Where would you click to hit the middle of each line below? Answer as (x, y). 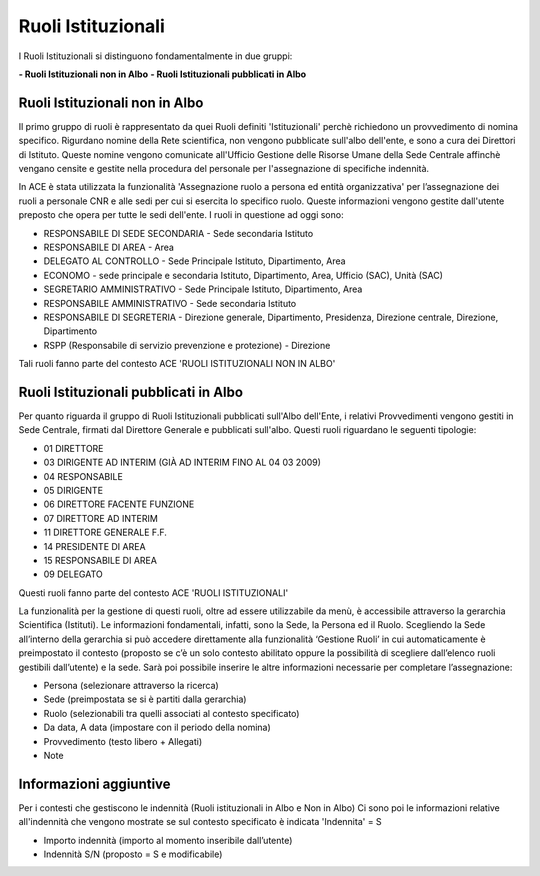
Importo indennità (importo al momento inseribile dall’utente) (168, 840)
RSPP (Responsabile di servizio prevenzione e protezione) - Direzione (187, 345)
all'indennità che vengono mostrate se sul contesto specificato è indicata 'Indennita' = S (200, 822)
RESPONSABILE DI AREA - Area (109, 247)
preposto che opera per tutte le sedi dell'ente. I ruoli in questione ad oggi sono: (181, 215)
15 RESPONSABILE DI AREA (100, 560)
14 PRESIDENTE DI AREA (94, 546)
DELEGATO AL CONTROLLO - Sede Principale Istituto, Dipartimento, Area (194, 261)
